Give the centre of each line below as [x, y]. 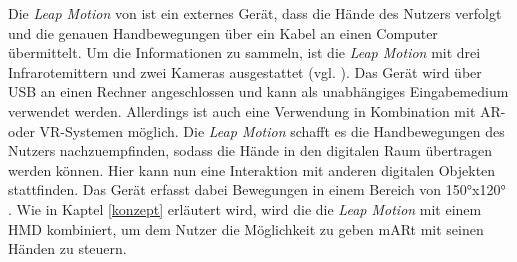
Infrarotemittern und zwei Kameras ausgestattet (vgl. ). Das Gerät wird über [245, 71]
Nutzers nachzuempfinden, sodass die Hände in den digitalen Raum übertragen [250, 150]
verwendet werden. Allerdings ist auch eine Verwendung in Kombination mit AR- [257, 110]
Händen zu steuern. [67, 248]
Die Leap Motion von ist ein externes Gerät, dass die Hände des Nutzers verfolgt [255, 13]
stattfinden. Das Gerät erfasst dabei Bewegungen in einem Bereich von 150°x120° [257, 189]
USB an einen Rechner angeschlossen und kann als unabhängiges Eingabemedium [258, 91]
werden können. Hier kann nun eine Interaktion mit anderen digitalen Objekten [252, 169]
